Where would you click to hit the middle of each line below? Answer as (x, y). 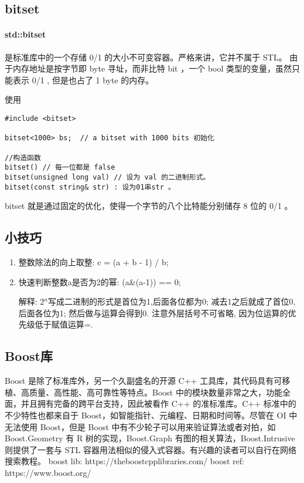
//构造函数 (23, 158)
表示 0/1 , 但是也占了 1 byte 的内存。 (83, 80)
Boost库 (29, 356)
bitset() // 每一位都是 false (60, 168)
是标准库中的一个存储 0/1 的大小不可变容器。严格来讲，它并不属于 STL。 (146, 57)
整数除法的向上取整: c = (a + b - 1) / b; (93, 262)
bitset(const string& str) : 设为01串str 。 (90, 187)
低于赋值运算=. (64, 324)
